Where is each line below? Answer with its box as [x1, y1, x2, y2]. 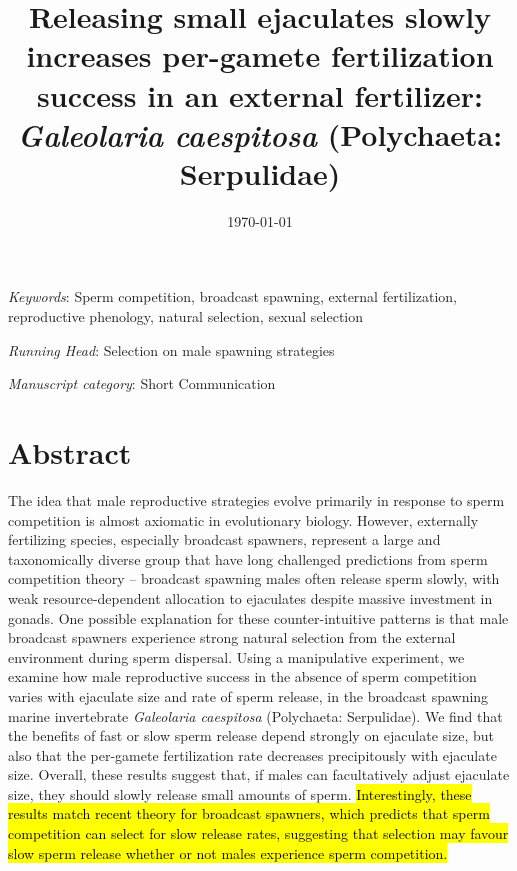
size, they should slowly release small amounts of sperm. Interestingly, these [8, 783, 472, 804]
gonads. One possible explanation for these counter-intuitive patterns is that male [8, 607, 509, 628]
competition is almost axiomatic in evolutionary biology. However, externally [8, 509, 479, 530]
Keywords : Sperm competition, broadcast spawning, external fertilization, [8, 286, 458, 307]
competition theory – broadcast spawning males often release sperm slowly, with [8, 568, 500, 589]
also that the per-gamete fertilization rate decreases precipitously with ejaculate [8, 744, 497, 765]
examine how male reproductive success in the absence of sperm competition [8, 666, 477, 687]
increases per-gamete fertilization [26, 35, 494, 76]
